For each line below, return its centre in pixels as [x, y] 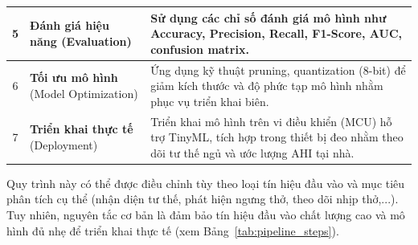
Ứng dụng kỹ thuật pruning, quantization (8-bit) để [278, 69]
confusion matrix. [200, 49]
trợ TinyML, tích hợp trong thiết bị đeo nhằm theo [277, 137]
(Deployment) [64, 144]
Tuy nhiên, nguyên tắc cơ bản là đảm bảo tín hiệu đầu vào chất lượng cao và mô [206, 215]
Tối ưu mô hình [74, 78]
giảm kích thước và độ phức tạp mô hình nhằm [267, 86]
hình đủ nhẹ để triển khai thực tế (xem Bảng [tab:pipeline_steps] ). [173, 230]
